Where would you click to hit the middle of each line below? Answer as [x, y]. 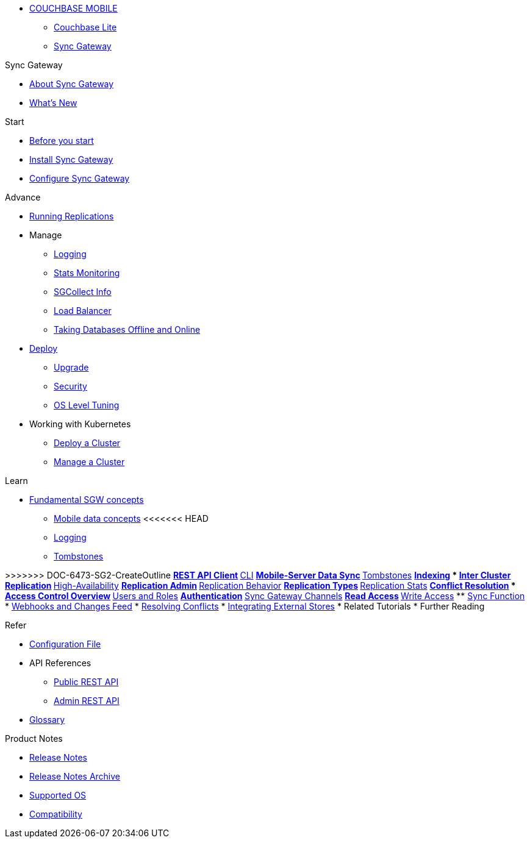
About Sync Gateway [72, 84]
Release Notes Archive [75, 776]
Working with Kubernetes [80, 424]
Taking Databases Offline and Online [127, 329]
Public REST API [86, 682]
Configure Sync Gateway [80, 178]
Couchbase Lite [85, 27]
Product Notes [34, 738]
